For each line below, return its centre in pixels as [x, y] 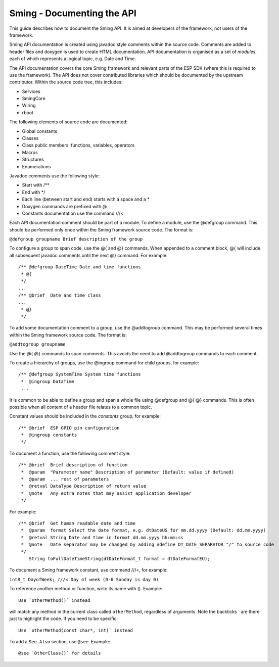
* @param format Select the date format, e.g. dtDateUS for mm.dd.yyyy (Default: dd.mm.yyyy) [144, 530]
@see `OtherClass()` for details [60, 653]
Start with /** [36, 185]
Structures [33, 160]
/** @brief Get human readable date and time [77, 523]
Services [31, 91]
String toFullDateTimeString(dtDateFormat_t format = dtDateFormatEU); [119, 559]
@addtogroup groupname [37, 344]
